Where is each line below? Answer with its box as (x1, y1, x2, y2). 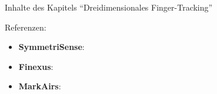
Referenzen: (5, 21, 46, 33)
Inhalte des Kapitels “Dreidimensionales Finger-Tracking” (5, 1, 213, 13)
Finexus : (18, 60, 54, 72)
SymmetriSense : (18, 41, 85, 53)
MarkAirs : (18, 80, 61, 92)
